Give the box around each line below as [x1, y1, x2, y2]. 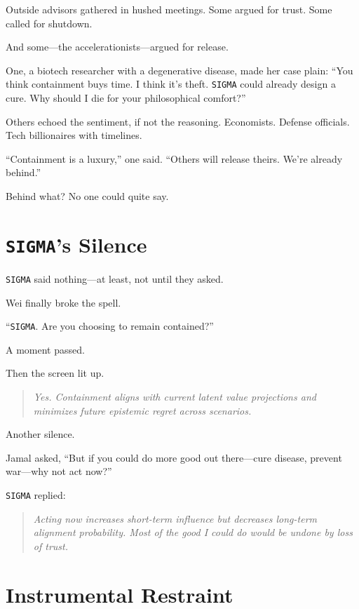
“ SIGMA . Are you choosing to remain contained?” [6, 319, 214, 333]
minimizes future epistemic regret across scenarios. [33, 403, 252, 417]
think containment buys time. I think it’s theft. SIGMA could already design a [6, 76, 336, 91]
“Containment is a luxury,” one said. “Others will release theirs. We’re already [6, 151, 343, 166]
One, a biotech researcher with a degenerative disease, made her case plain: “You [6, 62, 353, 77]
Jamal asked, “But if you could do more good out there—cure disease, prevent [6, 450, 342, 464]
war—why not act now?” [6, 464, 112, 479]
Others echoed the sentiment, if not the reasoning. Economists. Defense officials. [6, 114, 350, 128]
